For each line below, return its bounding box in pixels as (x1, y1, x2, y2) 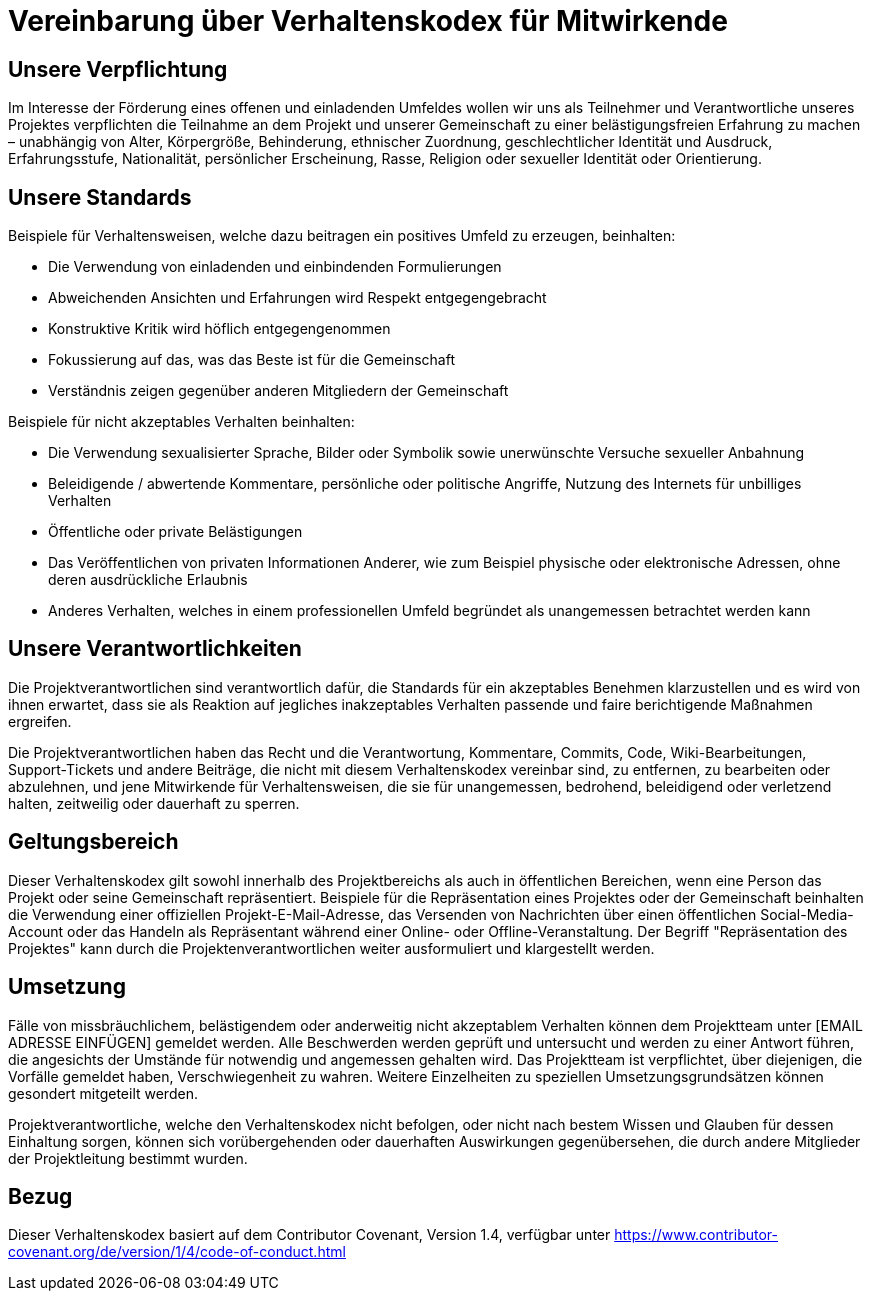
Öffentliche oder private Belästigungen (48, 523, 303, 541)
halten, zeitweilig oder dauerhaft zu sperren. (8, 794, 300, 812)
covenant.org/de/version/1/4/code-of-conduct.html (8, 1243, 346, 1261)
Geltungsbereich (8, 829, 179, 855)
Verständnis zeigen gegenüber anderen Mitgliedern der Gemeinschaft (48, 382, 509, 400)
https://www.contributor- (614, 1226, 778, 1244)
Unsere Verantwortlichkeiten (8, 636, 302, 662)
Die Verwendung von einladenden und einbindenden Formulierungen (48, 258, 502, 276)
